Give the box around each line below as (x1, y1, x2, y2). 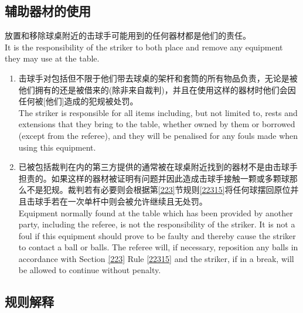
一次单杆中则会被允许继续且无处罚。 (67, 195, 207, 207)
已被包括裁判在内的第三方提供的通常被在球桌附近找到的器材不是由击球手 (18, 161, 298, 173)
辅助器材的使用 (5, 2, 91, 20)
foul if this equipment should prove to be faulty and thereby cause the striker (18, 229, 296, 241)
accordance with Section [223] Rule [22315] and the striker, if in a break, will (18, 252, 294, 264)
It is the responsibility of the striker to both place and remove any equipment (5, 40, 283, 53)
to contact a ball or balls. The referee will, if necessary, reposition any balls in (18, 241, 298, 253)
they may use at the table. (5, 52, 100, 64)
